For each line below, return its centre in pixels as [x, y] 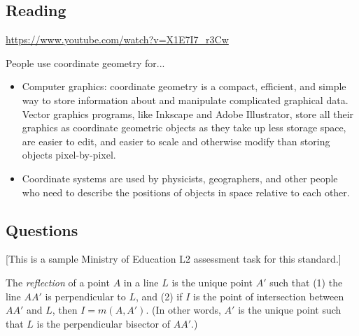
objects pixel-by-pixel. [69, 155]
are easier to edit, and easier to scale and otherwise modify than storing [176, 141]
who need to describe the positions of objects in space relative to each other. [186, 192]
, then [65, 310]
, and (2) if [159, 296]
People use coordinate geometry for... [85, 63]
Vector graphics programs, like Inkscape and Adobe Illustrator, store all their [188, 114]
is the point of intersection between [269, 296]
